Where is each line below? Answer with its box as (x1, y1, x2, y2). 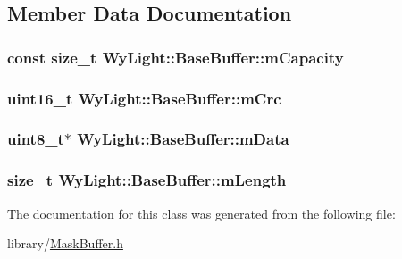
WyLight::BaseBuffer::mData (77, 128, 289, 150)
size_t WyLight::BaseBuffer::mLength (7, 169, 287, 191)
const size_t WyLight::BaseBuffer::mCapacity (7, 46, 344, 68)
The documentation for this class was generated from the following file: (7, 204, 396, 222)
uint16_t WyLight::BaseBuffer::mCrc (7, 87, 281, 109)
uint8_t (7, 128, 64, 150)
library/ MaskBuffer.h (7, 234, 123, 253)
